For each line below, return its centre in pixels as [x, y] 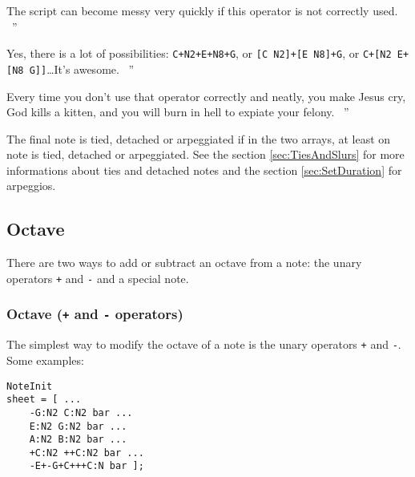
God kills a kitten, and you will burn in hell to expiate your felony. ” [178, 112]
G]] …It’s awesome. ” [82, 69]
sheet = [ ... [44, 400]
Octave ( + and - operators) [95, 314]
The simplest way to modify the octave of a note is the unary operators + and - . [204, 344]
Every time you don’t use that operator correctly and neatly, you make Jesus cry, [206, 96]
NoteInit [30, 386]
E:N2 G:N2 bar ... [78, 426]
